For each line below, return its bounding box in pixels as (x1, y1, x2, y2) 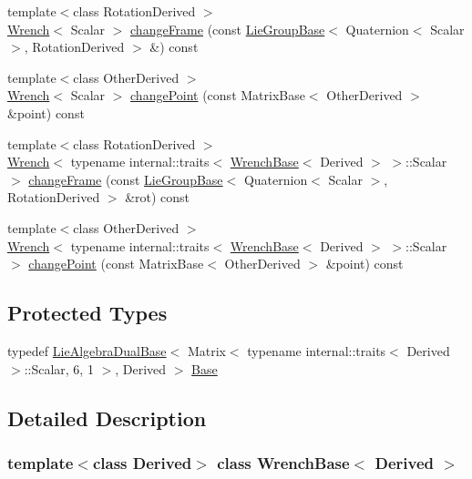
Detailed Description (7, 403, 207, 432)
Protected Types (7, 299, 168, 327)
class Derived (92, 451, 192, 474)
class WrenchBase (217, 451, 350, 474)
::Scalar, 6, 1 (24, 359, 94, 378)
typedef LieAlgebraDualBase (7, 341, 167, 360)
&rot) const (125, 188, 190, 207)
